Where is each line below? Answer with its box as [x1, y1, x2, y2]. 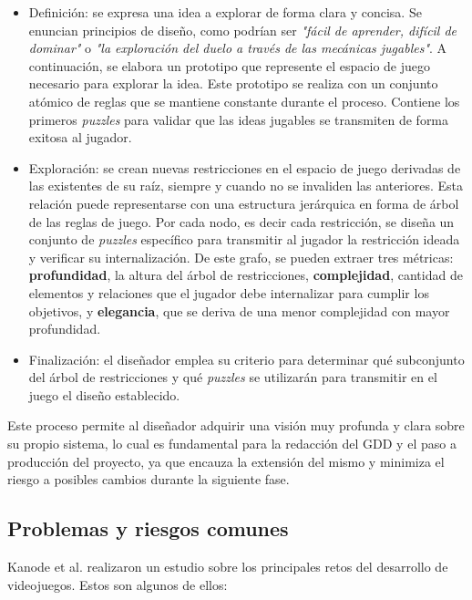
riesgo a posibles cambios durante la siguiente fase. [7, 470, 290, 489]
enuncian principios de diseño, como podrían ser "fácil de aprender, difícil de [28, 20, 457, 39]
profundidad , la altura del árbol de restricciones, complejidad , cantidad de [28, 265, 463, 284]
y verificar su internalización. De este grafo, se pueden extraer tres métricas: [28, 247, 454, 266]
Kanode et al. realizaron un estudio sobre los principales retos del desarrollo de [7, 557, 448, 576]
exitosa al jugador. [28, 128, 132, 147]
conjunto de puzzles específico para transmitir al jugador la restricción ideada [28, 230, 460, 249]
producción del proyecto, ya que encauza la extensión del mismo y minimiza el [7, 451, 445, 471]
